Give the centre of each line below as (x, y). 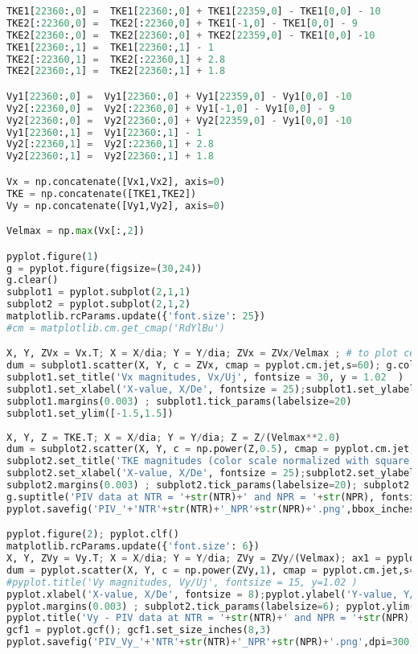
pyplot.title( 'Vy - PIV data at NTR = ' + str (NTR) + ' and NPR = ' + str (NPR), (211, 618)
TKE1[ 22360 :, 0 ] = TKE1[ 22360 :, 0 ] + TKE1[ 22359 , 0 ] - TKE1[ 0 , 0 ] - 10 (194, 11)
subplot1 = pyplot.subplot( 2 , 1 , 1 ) (99, 292)
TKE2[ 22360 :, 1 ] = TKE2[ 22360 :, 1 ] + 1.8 (116, 71)
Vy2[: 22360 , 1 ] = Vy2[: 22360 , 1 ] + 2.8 (110, 144)
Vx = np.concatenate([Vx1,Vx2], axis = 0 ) (116, 181)
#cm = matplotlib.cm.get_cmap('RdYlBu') (116, 328)
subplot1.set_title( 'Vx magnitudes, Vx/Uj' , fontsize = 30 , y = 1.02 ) (205, 378)
